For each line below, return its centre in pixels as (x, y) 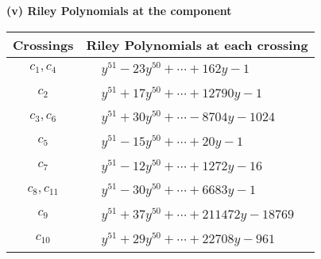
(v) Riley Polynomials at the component (119, 10)
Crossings (43, 44)
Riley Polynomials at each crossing (197, 44)
